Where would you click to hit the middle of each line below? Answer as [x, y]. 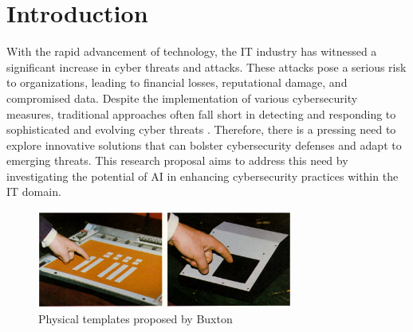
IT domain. [34, 191]
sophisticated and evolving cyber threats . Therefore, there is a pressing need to [201, 129]
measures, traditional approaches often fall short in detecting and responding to [201, 113]
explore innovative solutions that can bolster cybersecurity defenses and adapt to [204, 145]
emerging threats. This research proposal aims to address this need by [177, 160]
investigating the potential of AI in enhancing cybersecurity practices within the [203, 176]
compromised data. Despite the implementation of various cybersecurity [182, 98]
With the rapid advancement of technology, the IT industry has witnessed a [192, 51]
